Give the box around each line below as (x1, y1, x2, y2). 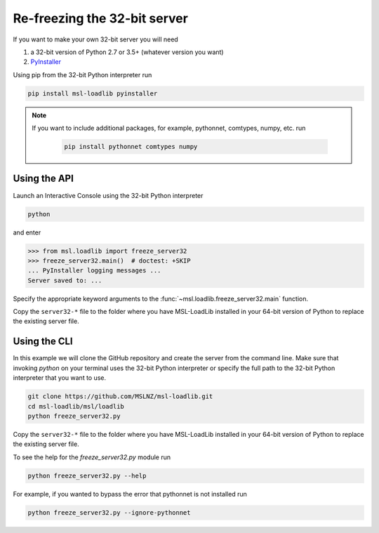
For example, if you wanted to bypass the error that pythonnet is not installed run (13, 489, 247, 498)
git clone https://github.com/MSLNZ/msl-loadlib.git (27, 393, 213, 400)
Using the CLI (13, 336, 73, 348)
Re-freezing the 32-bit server (13, 11, 189, 26)
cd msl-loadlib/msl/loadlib (27, 402, 124, 410)
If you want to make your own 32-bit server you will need (13, 35, 178, 44)
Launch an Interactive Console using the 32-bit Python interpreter (13, 191, 204, 199)
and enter (13, 228, 41, 237)
